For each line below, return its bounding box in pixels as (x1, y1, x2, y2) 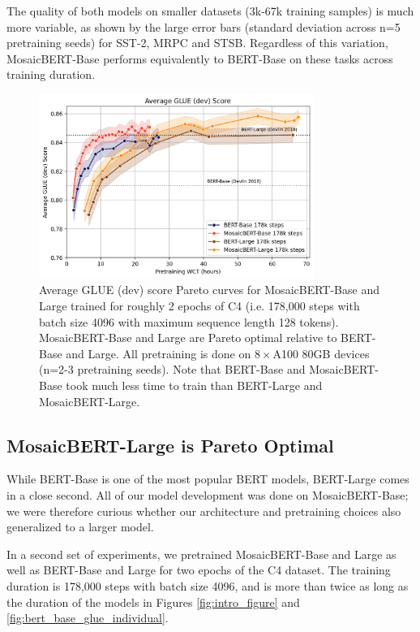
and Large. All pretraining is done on (66, 344, 251, 361)
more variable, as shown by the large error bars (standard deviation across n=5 (6, 18, 401, 35)
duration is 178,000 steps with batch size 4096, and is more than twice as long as (6, 577, 409, 594)
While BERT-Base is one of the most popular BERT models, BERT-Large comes (6, 470, 409, 487)
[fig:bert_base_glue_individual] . (6, 609, 169, 626)
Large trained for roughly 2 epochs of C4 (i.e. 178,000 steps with (39, 297, 360, 314)
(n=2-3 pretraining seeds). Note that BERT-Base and (39, 361, 306, 378)
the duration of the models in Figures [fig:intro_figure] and (6, 593, 300, 610)
